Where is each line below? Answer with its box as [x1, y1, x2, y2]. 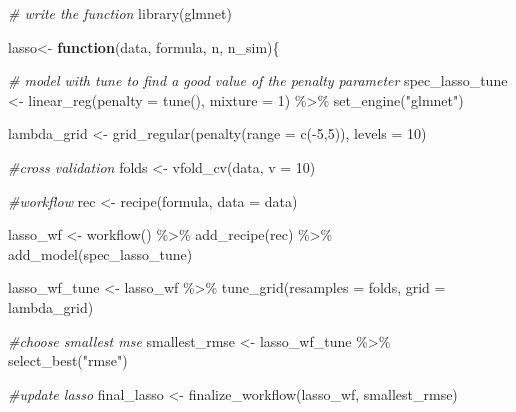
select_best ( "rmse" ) [8, 350, 128, 371]
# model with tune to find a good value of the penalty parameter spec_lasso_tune [8, 70, 508, 91]
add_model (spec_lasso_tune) [8, 243, 193, 264]
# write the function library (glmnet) [8, 3, 232, 23]
